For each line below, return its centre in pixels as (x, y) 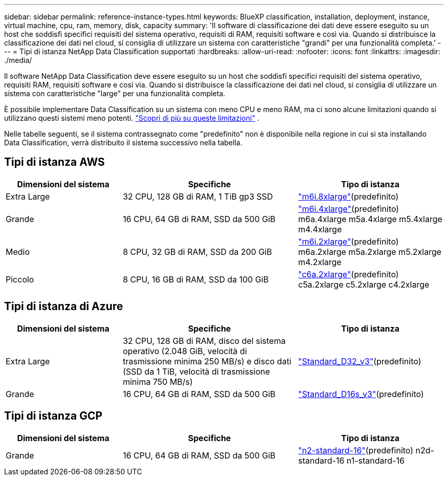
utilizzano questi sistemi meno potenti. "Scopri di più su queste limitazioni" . (132, 118)
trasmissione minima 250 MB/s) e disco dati (207, 361)
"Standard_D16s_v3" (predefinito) (361, 394)
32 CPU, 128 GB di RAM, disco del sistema (204, 341)
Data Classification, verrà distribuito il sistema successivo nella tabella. (123, 143)
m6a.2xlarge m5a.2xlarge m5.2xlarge (370, 252)
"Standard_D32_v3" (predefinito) (360, 361)
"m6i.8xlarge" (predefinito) (348, 196)
